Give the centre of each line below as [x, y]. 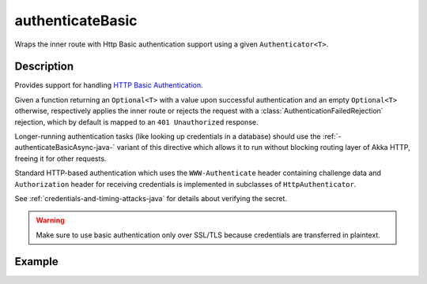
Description [44, 67]
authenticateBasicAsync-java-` [65, 148]
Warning [50, 220]
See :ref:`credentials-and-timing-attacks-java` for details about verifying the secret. [151, 198]
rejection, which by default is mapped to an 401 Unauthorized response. [136, 121]
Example [36, 262]
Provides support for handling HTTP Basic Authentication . [109, 85]
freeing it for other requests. [60, 159]
